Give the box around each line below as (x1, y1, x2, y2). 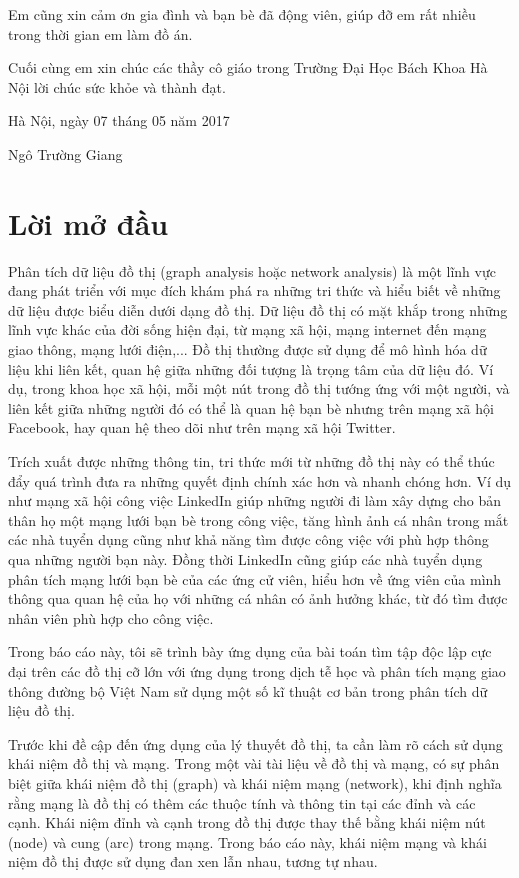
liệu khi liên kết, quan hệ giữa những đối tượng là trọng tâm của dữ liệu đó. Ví (8, 358, 494, 379)
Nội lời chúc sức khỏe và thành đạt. (8, 76, 226, 97)
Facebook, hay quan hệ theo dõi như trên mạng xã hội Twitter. (8, 417, 396, 438)
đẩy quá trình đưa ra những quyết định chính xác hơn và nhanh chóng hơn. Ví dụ (8, 470, 512, 491)
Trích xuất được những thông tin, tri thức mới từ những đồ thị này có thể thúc (8, 451, 495, 472)
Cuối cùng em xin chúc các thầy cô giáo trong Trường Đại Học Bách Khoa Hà (8, 57, 488, 78)
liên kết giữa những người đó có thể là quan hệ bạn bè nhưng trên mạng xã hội (8, 397, 494, 418)
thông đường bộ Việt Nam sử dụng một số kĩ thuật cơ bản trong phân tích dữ (8, 680, 488, 701)
